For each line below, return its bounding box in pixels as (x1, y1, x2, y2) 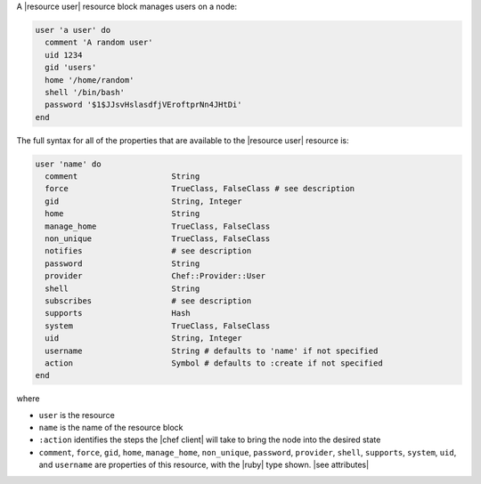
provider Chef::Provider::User (45, 271, 266, 281)
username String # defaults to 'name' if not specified (45, 345, 379, 356)
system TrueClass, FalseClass (45, 320, 271, 331)
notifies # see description (45, 246, 252, 256)
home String (45, 209, 200, 219)
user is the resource (38, 409, 115, 420)
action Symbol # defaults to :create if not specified (45, 358, 383, 368)
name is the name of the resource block (38, 423, 183, 433)
